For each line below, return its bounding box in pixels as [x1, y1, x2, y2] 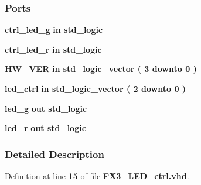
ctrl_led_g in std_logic [5, 23, 103, 36]
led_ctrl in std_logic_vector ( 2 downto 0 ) [5, 83, 186, 94]
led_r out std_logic [5, 122, 86, 134]
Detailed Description [5, 146, 104, 161]
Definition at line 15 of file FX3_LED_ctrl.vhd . [5, 170, 189, 181]
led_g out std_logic [5, 102, 87, 114]
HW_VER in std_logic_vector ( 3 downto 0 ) [5, 63, 197, 75]
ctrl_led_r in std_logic [5, 43, 102, 55]
